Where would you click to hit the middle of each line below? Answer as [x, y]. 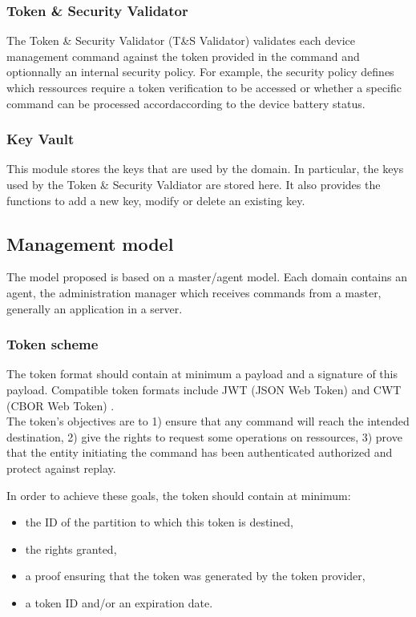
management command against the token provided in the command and [183, 56]
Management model [90, 243]
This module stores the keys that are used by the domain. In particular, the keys [205, 169]
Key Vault [40, 139]
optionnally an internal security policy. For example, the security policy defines [200, 72]
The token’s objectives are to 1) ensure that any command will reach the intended [208, 421]
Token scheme [53, 344]
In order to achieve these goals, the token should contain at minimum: [179, 495]
